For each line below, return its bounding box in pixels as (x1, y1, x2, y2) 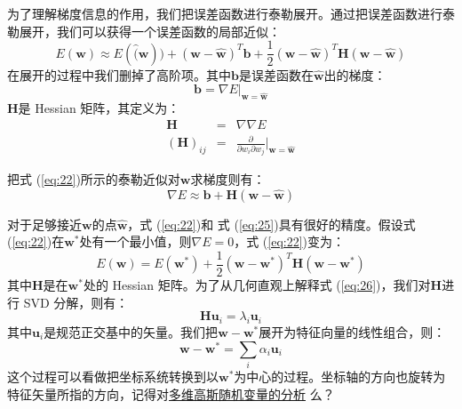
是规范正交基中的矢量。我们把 (44, 323, 219, 341)
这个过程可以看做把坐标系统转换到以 (7, 367, 219, 385)
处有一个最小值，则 (79, 232, 192, 251)
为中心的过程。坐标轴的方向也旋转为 (234, 367, 446, 385)
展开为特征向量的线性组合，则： (259, 323, 446, 341)
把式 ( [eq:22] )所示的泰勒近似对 (7, 170, 180, 188)
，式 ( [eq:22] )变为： (234, 232, 346, 251)
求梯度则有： (190, 170, 266, 188)
